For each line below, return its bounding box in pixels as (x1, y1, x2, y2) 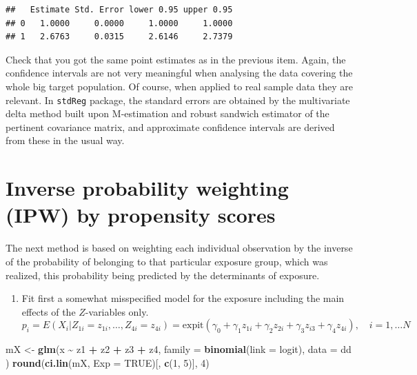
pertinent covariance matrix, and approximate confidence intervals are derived (6, 119, 335, 134)
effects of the (21, 304, 76, 318)
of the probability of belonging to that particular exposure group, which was (6, 254, 328, 268)
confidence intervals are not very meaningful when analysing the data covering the (6, 65, 353, 80)
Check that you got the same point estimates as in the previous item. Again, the (6, 52, 346, 66)
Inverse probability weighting (6, 174, 289, 202)
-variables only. (85, 304, 149, 318)
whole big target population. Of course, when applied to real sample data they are (6, 79, 353, 93)
